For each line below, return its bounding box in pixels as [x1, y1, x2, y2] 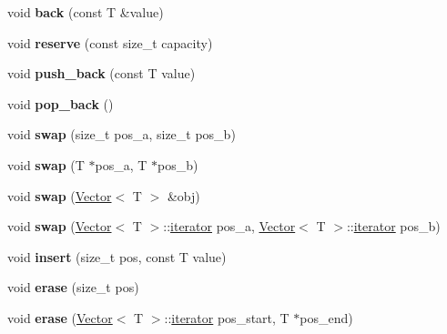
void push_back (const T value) [7, 64, 196, 83]
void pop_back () [7, 94, 114, 113]
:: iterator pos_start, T [164, 308, 290, 327]
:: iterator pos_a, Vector [163, 217, 296, 236]
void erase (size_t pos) [7, 278, 139, 297]
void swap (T [7, 155, 85, 174]
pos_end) [300, 308, 353, 327]
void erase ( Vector [7, 308, 113, 327]
